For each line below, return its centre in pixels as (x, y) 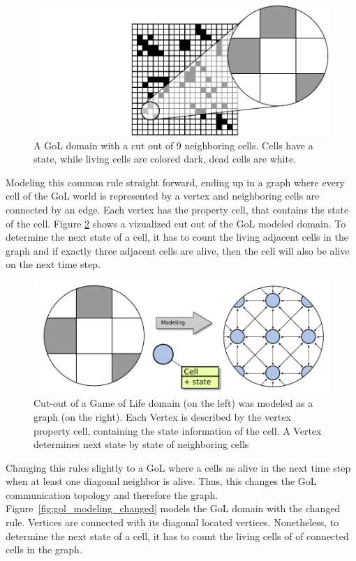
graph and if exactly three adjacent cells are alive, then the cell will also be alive (178, 250)
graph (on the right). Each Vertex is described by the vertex (162, 416)
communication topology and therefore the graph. (112, 494)
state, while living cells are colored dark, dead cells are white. (165, 159)
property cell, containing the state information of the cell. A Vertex (178, 430)
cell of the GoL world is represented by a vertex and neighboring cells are (163, 196)
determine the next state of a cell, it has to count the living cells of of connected (177, 536)
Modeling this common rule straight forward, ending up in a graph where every (175, 182)
